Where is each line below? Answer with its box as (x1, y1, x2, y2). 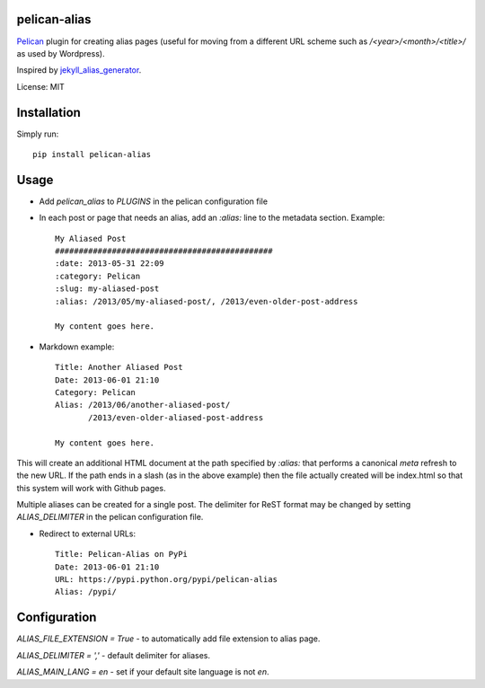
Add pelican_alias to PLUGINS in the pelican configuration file (39, 196, 269, 207)
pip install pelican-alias (32, 149, 152, 159)
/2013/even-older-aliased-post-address (88, 412, 264, 422)
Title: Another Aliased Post (55, 362, 183, 373)
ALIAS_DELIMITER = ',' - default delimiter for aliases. (16, 649, 211, 660)
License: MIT (16, 81, 65, 92)
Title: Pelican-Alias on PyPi (55, 549, 189, 560)
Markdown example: (39, 341, 115, 352)
